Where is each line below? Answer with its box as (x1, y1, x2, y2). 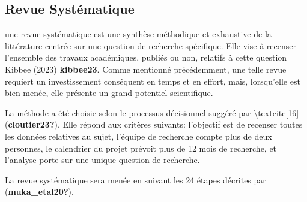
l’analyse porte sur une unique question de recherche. (5, 153, 200, 166)
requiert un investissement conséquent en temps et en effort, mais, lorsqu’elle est (5, 74, 300, 87)
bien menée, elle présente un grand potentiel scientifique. (5, 86, 213, 99)
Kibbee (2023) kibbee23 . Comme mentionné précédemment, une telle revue (5, 62, 287, 75)
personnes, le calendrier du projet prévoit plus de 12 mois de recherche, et (5, 141, 277, 154)
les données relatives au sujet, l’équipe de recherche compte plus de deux (5, 129, 272, 142)
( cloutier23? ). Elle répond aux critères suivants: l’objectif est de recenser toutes (5, 118, 303, 131)
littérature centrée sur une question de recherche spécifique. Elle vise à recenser (5, 39, 296, 52)
